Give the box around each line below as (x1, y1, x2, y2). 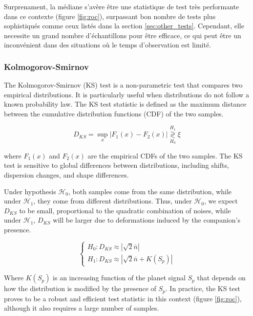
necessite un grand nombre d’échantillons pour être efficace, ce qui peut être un (4, 30, 241, 40)
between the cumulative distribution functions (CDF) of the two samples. (4, 108, 224, 118)
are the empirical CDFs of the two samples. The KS (87, 150, 243, 160)
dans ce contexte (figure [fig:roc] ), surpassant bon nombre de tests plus (4, 11, 216, 21)
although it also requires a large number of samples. (4, 303, 159, 313)
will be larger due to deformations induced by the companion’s (53, 215, 241, 225)
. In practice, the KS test (165, 283, 240, 293)
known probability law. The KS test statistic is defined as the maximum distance (4, 99, 247, 109)
